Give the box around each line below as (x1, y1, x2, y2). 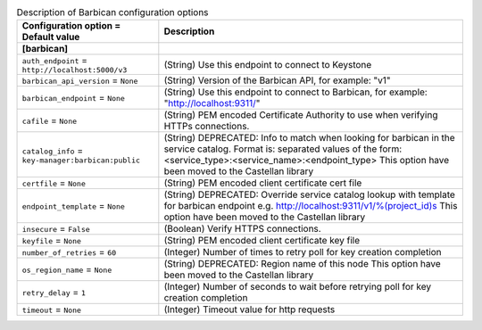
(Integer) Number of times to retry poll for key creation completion (163, 246, 442, 259)
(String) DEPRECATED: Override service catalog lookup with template (163, 188, 455, 201)
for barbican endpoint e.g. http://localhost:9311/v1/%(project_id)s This (163, 200, 458, 212)
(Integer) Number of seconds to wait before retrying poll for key (163, 281, 432, 293)
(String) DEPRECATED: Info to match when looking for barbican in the (163, 132, 455, 144)
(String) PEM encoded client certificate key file (163, 235, 361, 247)
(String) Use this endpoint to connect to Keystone (163, 58, 372, 70)
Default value (21, 31, 80, 44)
